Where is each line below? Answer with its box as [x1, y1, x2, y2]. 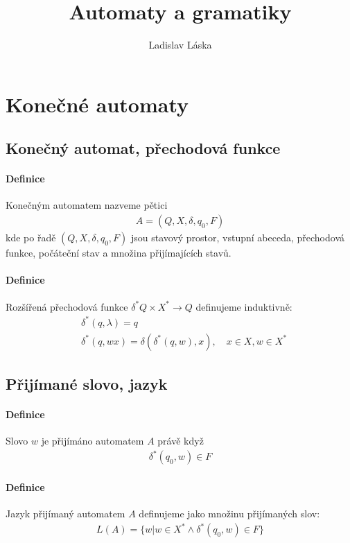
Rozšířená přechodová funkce [6, 299, 128, 313]
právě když [157, 433, 204, 448]
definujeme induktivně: [195, 299, 292, 313]
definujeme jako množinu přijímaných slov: [139, 506, 320, 521]
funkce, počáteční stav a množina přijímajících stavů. [6, 245, 231, 260]
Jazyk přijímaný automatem [6, 506, 125, 521]
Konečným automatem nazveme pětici [6, 198, 168, 212]
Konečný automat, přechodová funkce [6, 137, 281, 159]
